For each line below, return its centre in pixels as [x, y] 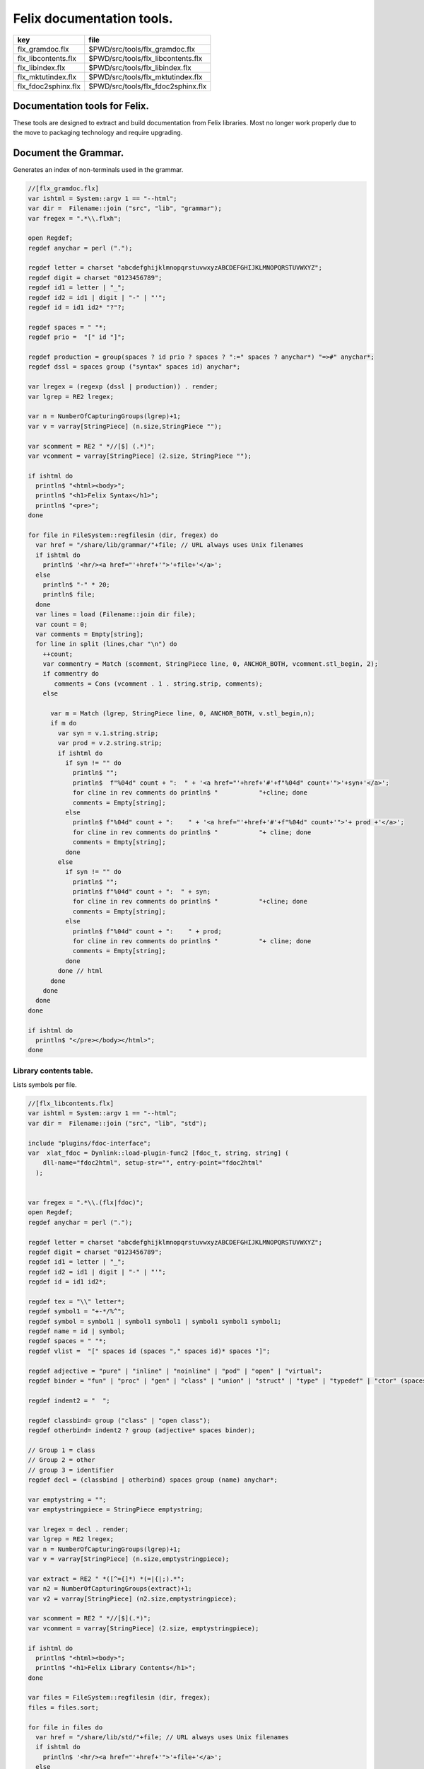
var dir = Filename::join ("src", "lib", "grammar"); [125, 208]
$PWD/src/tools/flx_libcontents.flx [146, 58]
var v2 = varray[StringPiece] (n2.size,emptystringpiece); [132, 1598]
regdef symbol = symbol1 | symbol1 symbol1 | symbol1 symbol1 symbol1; [155, 1321]
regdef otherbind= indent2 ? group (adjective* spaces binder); [142, 1430]
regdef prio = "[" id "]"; [76, 337]
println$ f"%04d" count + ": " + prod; [147, 931]
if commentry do [71, 674]
